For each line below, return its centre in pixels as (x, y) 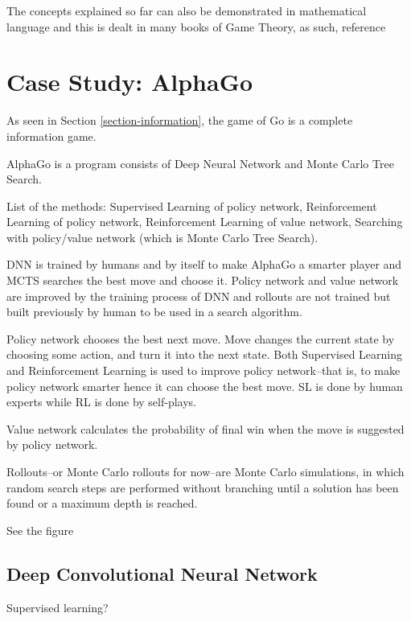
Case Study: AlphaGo (130, 82)
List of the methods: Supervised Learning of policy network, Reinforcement (192, 206)
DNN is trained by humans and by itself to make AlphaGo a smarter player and (204, 264)
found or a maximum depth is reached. (102, 503)
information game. (51, 136)
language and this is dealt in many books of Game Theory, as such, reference (196, 26)
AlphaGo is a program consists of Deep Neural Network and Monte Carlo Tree (200, 163)
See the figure (40, 530)
